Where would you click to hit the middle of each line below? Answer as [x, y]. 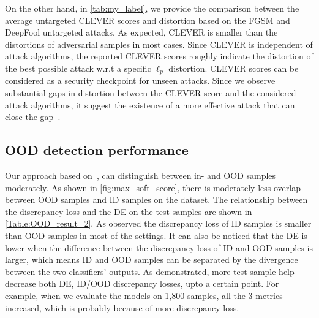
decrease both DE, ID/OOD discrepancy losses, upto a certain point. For [142, 283]
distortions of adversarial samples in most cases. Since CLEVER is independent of [159, 44]
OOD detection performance [97, 150]
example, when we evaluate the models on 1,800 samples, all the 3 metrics [144, 295]
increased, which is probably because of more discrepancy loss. [122, 307]
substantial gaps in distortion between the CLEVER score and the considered [151, 93]
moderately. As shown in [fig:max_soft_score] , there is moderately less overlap [153, 187]
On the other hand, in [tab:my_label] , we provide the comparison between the [152, 8]
